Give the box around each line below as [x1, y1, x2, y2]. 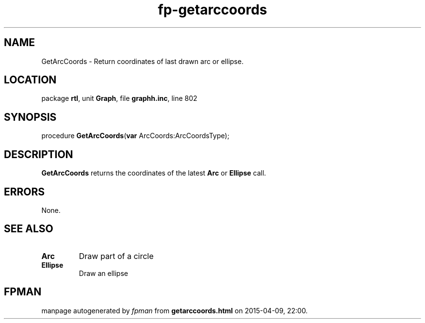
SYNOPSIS [4, 111, 57, 123]
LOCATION [4, 74, 57, 86]
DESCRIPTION [4, 148, 73, 161]
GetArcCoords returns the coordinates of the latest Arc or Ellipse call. [41, 169, 266, 178]
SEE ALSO [4, 223, 53, 235]
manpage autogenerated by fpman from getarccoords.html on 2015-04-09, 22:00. [41, 306, 308, 315]
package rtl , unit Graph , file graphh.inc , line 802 [41, 94, 197, 103]
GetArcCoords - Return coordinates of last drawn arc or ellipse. [41, 57, 244, 65]
